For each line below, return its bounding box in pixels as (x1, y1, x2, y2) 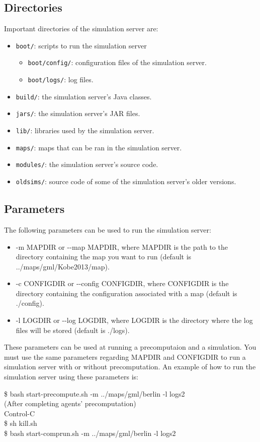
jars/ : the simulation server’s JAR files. (16, 108, 140, 119)
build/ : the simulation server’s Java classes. (16, 91, 152, 101)
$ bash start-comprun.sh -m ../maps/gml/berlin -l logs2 (4, 428, 176, 438)
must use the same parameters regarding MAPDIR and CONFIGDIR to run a (4, 351, 246, 362)
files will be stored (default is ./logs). (16, 324, 130, 335)
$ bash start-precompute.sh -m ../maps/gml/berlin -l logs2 (4, 388, 185, 399)
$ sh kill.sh (4, 418, 37, 428)
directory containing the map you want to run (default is (16, 251, 192, 262)
